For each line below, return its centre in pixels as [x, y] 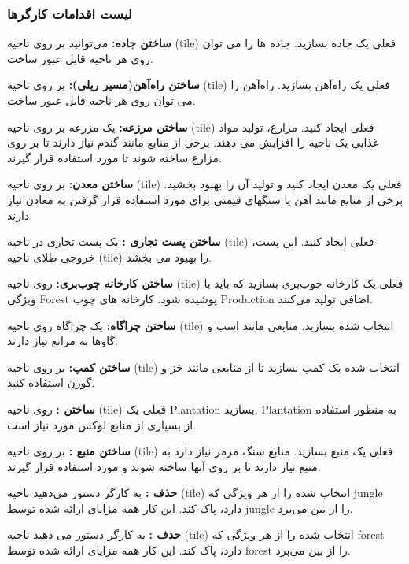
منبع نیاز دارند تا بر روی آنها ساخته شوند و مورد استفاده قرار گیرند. [164, 466]
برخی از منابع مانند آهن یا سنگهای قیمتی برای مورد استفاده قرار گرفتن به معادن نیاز [205, 199]
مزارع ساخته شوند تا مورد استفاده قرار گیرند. [114, 157]
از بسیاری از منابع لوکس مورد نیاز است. [102, 424]
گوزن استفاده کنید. [51, 382]
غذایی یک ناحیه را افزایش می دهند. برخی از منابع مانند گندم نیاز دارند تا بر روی [193, 142]
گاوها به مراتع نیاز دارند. [63, 341]
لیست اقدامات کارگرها [70, 13]
